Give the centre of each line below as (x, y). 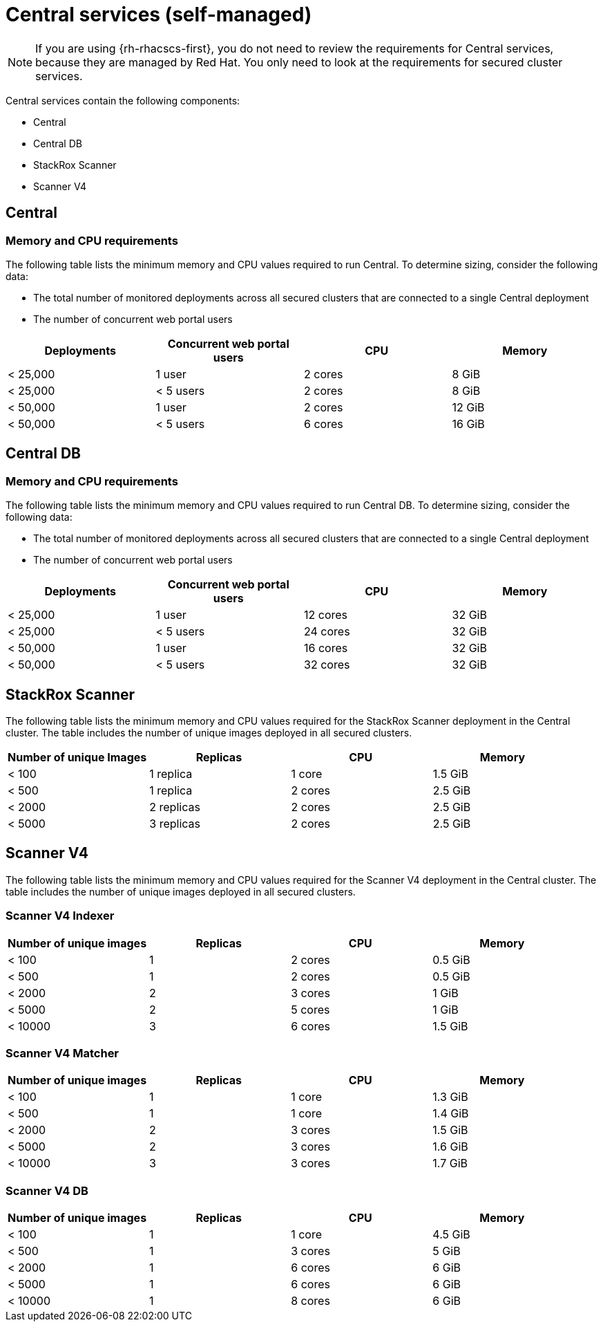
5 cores (310, 1009)
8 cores (310, 1301)
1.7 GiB (450, 1163)
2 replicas (175, 807)
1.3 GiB (450, 1097)
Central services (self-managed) (159, 15)
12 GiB (468, 407)
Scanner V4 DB (47, 1190)
